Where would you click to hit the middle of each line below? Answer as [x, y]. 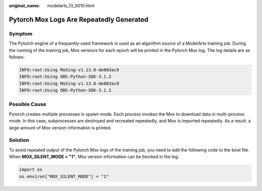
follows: [17, 57]
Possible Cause [28, 104]
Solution [19, 140]
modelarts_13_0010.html [71, 6]
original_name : [25, 6]
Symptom [21, 34]
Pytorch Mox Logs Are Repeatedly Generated [79, 19]
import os [31, 170]
